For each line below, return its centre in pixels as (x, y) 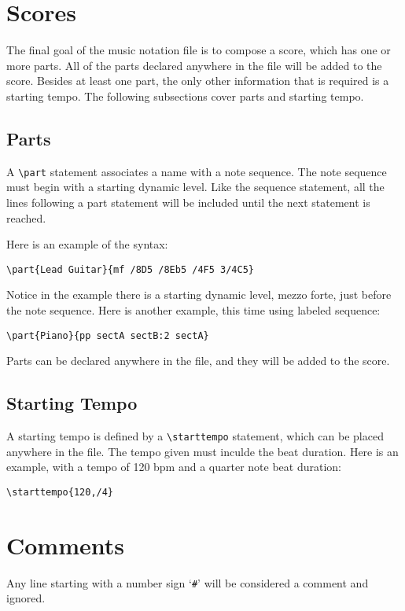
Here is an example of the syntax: (87, 244)
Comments (65, 545)
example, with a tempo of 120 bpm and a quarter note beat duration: (174, 467)
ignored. (26, 598)
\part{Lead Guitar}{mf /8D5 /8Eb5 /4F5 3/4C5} (130, 269)
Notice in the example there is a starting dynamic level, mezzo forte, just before (199, 294)
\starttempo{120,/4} (60, 492)
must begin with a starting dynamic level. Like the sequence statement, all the (195, 187)
